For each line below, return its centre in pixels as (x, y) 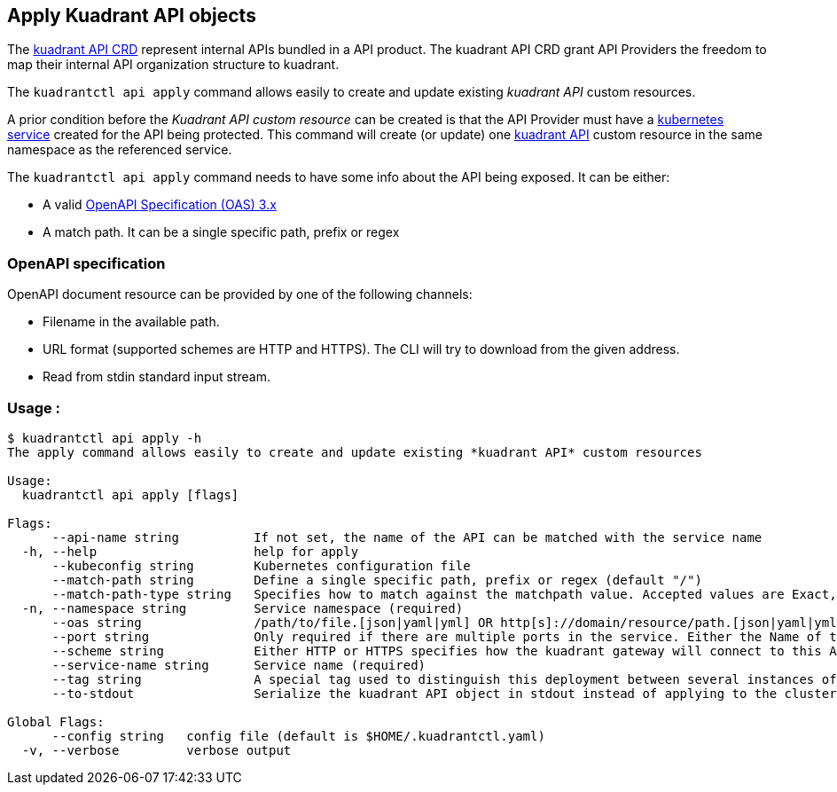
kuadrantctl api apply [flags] (130, 494)
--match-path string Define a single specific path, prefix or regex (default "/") (377, 580)
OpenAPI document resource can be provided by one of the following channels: (240, 294)
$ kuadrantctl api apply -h (105, 438)
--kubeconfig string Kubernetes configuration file (261, 565)
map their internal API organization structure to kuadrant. (173, 65)
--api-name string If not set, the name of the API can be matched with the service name (407, 537)
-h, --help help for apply (190, 551)
